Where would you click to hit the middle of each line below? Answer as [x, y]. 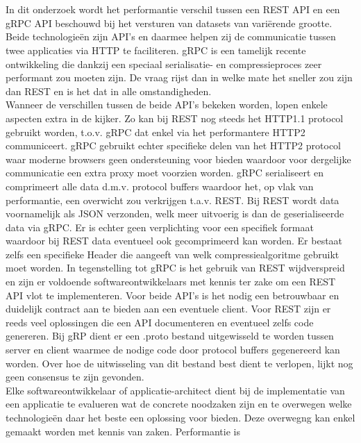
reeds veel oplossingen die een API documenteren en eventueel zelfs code [160, 322]
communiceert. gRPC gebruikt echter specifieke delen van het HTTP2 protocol [173, 145]
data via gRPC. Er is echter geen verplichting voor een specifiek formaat [160, 227]
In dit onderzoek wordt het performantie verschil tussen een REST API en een [173, 9]
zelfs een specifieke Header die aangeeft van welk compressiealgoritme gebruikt [173, 254]
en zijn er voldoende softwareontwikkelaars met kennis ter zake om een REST [171, 282]
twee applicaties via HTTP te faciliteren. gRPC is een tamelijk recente [156, 50]
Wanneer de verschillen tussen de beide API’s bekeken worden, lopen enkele [167, 105]
